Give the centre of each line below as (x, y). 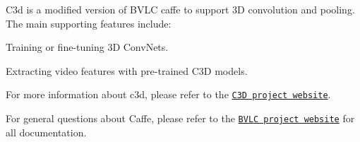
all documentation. (46, 132)
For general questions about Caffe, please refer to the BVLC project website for (180, 118)
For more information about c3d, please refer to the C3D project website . (168, 94)
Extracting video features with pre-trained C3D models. (127, 70)
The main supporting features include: (89, 23)
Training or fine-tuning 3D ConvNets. (87, 47)
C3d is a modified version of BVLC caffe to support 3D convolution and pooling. (180, 9)
